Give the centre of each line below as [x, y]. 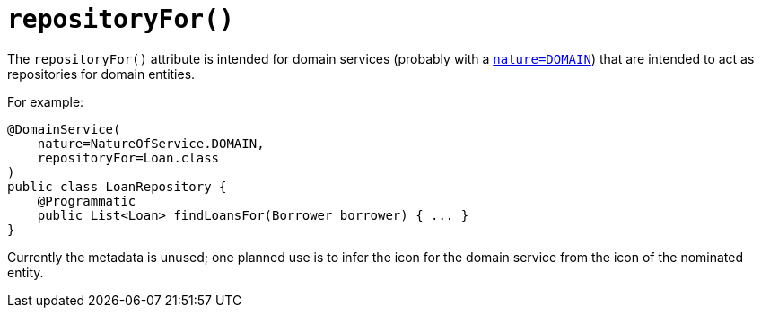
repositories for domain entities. [101, 74]
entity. [26, 272]
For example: [46, 101]
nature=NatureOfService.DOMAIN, [151, 143]
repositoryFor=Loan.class [128, 157]
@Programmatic [87, 201]
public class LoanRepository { [117, 186]
